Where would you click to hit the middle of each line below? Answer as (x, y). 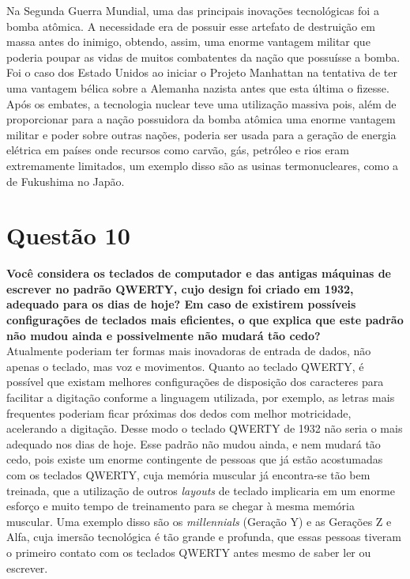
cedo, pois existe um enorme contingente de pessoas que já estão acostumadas (195, 459)
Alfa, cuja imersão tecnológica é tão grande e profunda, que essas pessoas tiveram (204, 537)
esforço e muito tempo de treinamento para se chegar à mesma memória (181, 506)
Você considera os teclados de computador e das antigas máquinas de (199, 273)
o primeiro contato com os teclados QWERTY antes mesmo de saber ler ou (189, 552)
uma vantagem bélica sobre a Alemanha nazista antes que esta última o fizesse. (198, 87)
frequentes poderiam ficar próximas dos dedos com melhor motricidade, (179, 412)
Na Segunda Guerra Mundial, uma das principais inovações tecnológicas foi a (193, 10)
